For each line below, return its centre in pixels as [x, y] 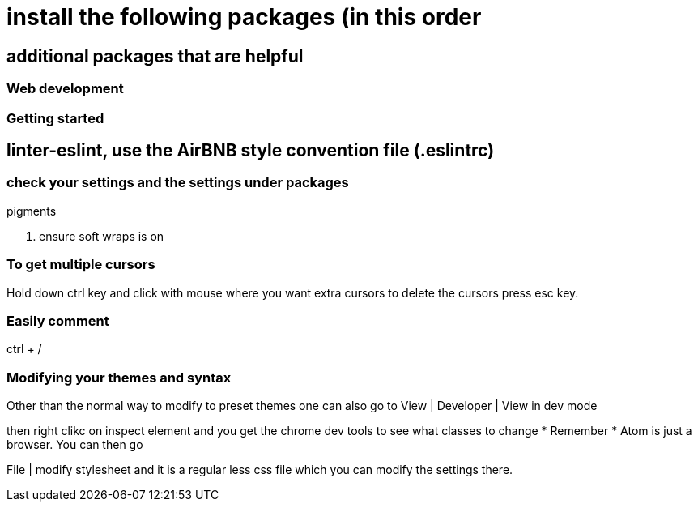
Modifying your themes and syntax [119, 377]
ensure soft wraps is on [102, 236]
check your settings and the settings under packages [178, 183]
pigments [32, 211]
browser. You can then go [75, 445]
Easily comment [58, 320]
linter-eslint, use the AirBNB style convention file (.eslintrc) [251, 150]
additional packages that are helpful [155, 56]
